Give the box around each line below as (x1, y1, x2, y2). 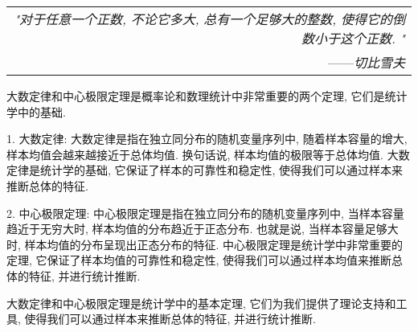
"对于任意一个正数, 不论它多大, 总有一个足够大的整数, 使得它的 (14, 10, 392, 28)
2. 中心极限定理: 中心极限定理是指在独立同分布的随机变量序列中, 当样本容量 (6, 204, 404, 221)
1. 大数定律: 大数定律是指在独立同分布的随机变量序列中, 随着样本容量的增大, (6, 130, 408, 147)
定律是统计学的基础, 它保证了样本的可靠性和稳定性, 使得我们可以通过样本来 (6, 162, 404, 178)
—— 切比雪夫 (327, 53, 405, 72)
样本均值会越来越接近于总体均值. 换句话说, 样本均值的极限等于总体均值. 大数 (6, 146, 410, 162)
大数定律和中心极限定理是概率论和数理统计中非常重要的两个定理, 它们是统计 (6, 88, 408, 104)
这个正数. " (339, 29, 405, 47)
